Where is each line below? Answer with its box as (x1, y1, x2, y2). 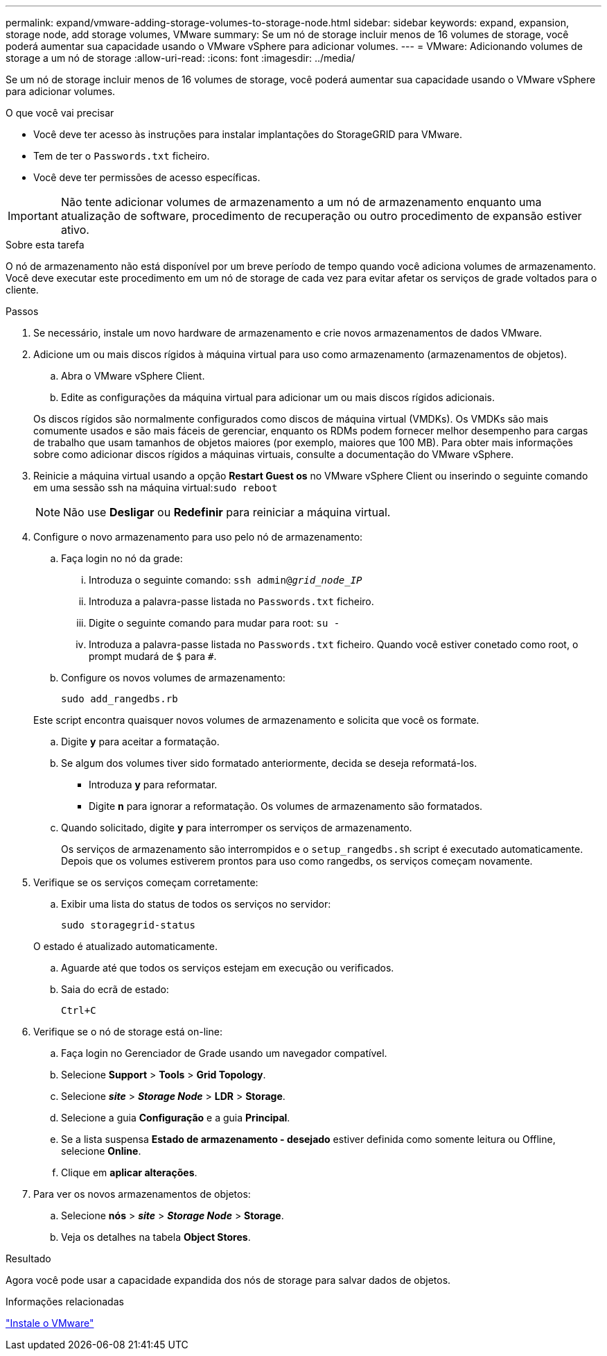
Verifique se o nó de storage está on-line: (33, 1026, 222, 1037)
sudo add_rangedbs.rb (61, 693, 178, 704)
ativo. (60, 223, 89, 237)
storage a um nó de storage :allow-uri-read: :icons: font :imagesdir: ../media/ (6, 52, 355, 64)
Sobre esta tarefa (6, 239, 85, 251)
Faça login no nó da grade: (61, 552, 183, 564)
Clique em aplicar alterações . (61, 1167, 197, 1178)
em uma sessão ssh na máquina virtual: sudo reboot (33, 482, 278, 493)
